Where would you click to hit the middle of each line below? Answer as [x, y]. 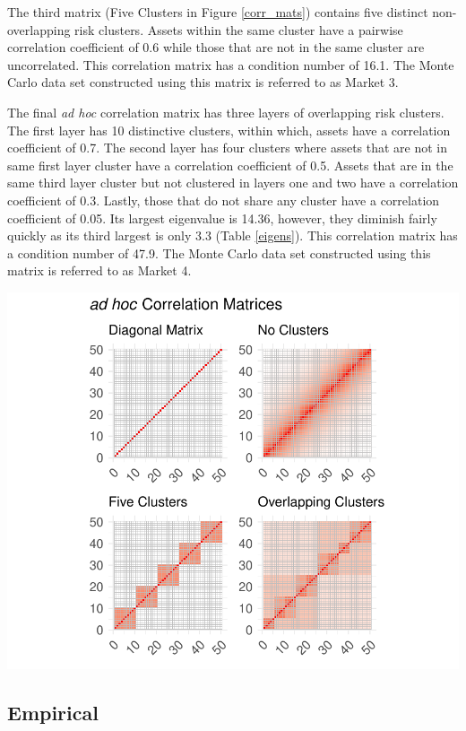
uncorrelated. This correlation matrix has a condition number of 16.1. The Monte [231, 64]
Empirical [53, 712]
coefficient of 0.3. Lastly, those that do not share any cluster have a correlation [224, 200]
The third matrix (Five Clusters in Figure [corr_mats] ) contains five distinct [218, 12]
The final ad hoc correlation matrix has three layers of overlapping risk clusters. [226, 112]
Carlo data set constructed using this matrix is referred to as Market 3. [203, 82]
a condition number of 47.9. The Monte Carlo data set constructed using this [219, 252]
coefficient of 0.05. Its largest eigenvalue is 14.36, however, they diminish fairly [222, 218]
